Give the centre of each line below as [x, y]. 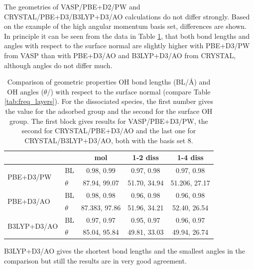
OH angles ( [25, 91]
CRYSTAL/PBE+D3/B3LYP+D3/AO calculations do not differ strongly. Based [127, 16]
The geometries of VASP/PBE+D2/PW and [72, 6]
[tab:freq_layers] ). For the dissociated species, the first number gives [109, 101]
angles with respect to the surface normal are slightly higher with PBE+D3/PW [127, 45]
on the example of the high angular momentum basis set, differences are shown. [125, 26]
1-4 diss [190, 157]
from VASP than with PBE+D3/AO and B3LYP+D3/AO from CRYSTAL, [120, 55]
